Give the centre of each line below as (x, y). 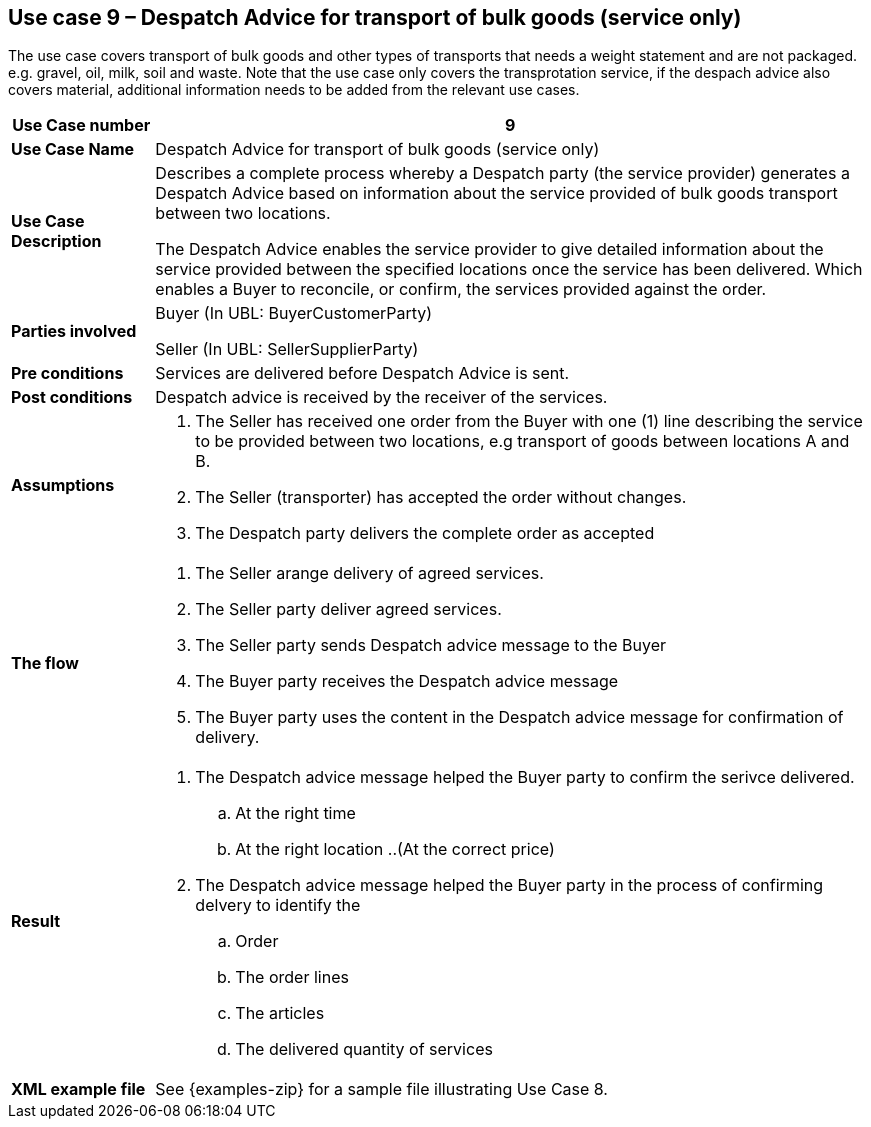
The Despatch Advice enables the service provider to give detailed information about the (489, 249)
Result (36, 921)
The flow (45, 663)
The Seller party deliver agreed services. (348, 609)
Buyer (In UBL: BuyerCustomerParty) (294, 313)
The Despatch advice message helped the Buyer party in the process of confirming (509, 885)
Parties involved (74, 331)
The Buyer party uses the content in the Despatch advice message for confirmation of (519, 717)
